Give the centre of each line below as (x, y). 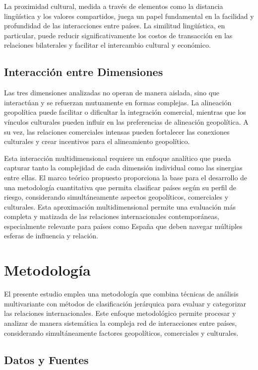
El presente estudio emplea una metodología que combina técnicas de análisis (121, 294)
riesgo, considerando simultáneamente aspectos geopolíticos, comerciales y (116, 197)
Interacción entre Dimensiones (84, 72)
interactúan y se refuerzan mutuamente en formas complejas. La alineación (118, 102)
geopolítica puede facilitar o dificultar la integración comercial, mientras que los (125, 112)
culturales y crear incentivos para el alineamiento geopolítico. (97, 141)
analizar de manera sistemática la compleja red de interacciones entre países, (121, 323)
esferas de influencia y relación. (51, 236)
